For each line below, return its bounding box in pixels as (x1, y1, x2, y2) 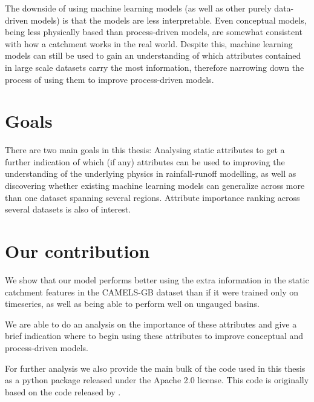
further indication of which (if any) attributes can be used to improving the (5, 155, 285, 168)
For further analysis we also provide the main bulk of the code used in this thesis (5, 361, 306, 374)
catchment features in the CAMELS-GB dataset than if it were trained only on (5, 285, 299, 298)
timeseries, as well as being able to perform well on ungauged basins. (5, 297, 260, 310)
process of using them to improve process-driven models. (5, 73, 214, 85)
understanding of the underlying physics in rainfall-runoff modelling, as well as (5, 167, 296, 180)
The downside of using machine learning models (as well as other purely (5, 2, 272, 14)
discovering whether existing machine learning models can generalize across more (5, 179, 305, 192)
